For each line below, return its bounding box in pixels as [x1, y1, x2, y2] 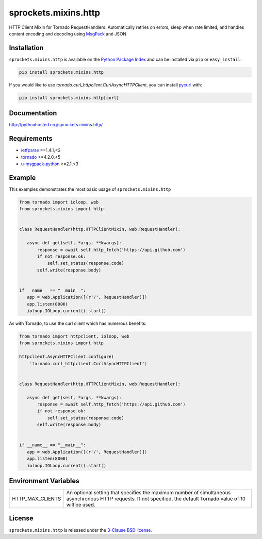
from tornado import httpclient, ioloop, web [19, 334, 130, 339]
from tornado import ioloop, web [19, 199, 99, 205]
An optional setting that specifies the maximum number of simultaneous [66, 489, 231, 496]
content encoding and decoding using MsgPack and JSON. [9, 31, 128, 36]
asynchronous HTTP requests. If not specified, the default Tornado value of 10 [66, 495, 246, 502]
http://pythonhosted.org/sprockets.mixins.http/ [9, 122, 103, 128]
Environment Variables [9, 476, 80, 485]
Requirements [9, 135, 53, 143]
